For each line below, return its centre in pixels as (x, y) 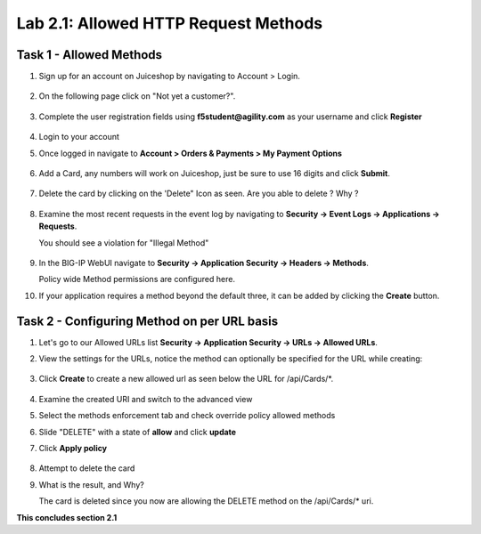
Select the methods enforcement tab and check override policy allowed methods (187, 416)
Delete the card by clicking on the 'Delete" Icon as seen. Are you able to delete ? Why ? (199, 194)
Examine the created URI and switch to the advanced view (146, 399)
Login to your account (79, 137)
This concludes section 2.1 (67, 517)
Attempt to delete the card (87, 468)
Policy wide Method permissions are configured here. (137, 279)
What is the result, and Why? (91, 484)
